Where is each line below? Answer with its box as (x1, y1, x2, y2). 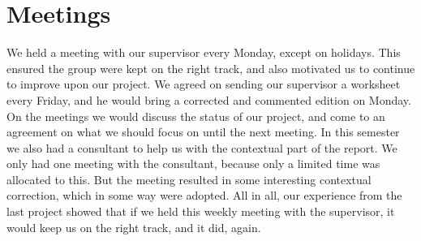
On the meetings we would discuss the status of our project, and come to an (6, 107, 385, 124)
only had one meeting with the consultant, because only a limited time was (6, 155, 380, 172)
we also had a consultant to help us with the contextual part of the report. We (6, 139, 397, 156)
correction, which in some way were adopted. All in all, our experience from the (6, 187, 402, 204)
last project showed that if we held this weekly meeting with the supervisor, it (6, 203, 395, 220)
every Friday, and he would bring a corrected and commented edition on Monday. (6, 91, 411, 108)
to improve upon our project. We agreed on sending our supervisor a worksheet (6, 75, 401, 93)
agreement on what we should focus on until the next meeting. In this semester (6, 123, 400, 140)
